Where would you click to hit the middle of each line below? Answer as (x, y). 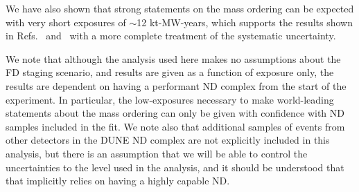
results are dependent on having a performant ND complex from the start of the (176, 85)
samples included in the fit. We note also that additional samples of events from (175, 126)
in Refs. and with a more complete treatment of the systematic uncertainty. (171, 36)
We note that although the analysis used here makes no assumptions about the (173, 58)
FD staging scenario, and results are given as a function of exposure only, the (170, 72)
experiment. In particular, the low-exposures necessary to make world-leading (170, 99)
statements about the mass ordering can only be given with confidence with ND (175, 113)
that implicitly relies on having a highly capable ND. (118, 181)
